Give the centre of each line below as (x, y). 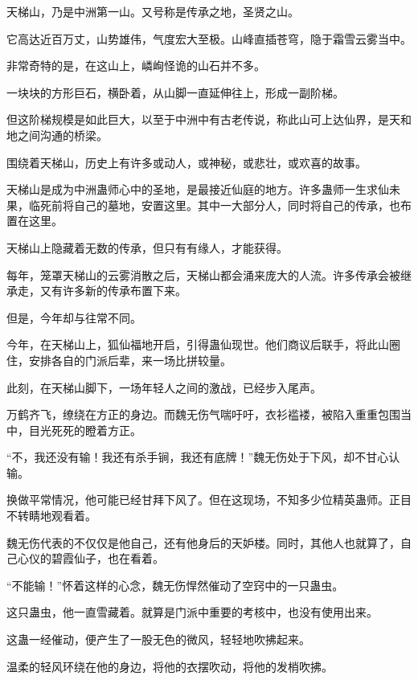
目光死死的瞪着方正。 (85, 430)
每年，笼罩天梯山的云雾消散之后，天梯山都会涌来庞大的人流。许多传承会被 (203, 274)
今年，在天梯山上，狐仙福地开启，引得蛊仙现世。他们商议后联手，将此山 (198, 344)
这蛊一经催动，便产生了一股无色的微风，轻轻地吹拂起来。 (158, 639)
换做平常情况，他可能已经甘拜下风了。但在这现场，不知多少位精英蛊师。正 (203, 500)
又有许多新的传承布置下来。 (113, 291)
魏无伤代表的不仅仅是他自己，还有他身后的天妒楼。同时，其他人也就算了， (203, 542)
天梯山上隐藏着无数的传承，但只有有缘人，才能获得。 (147, 247)
